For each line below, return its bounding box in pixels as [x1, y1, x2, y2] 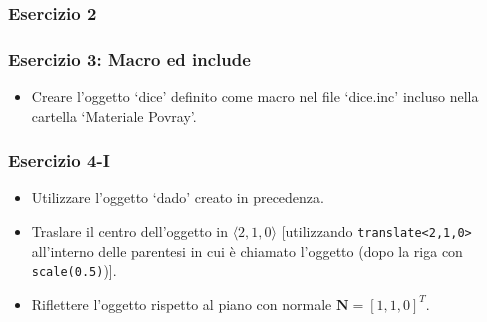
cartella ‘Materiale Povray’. [31, 105, 197, 126]
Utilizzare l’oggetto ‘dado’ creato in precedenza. [31, 187, 324, 208]
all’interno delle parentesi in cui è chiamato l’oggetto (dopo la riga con [31, 240, 463, 261]
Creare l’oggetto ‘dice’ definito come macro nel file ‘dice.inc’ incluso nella [31, 86, 479, 107]
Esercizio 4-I [8, 148, 110, 173]
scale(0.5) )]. [31, 260, 117, 281]
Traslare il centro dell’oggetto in [31, 221, 228, 242]
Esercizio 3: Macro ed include [8, 46, 251, 71]
